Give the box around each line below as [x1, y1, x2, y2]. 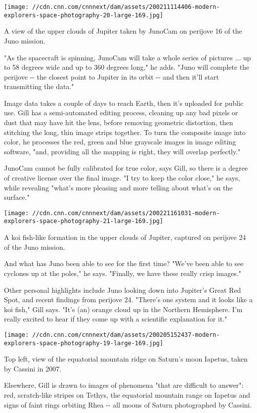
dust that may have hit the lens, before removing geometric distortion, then [4, 117, 233, 128]
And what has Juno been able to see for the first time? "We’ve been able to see [4, 258, 244, 269]
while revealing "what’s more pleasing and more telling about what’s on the [4, 182, 233, 192]
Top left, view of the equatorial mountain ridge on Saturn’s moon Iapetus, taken [4, 354, 248, 364]
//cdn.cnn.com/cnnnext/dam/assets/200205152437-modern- [32, 331, 220, 338]
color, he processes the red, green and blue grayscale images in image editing [4, 137, 236, 147]
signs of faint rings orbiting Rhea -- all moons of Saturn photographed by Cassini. [4, 399, 252, 410]
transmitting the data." [4, 81, 74, 92]
